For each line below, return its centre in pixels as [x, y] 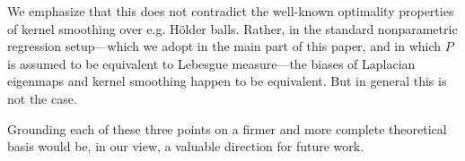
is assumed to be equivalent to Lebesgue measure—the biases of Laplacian [211, 63]
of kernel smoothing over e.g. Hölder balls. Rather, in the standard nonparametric [232, 28]
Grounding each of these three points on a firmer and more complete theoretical [227, 128]
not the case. [42, 98]
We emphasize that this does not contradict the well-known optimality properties [231, 11]
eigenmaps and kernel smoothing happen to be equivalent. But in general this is [227, 81]
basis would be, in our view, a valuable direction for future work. [186, 146]
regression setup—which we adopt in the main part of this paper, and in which [224, 46]
